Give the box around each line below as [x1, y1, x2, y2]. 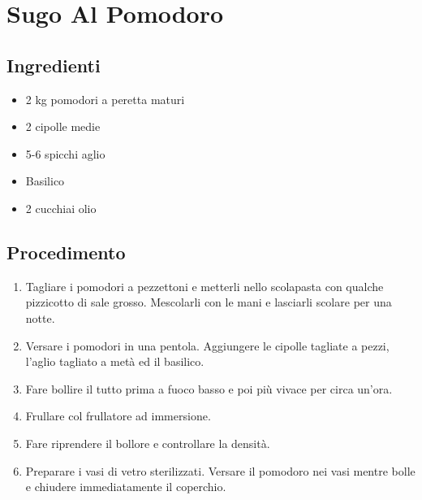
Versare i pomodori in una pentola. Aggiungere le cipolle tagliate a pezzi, [25, 337, 390, 354]
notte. [25, 309, 55, 326]
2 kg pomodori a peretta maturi [25, 90, 185, 107]
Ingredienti [6, 52, 101, 77]
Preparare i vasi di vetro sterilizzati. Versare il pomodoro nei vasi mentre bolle [25, 462, 416, 479]
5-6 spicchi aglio [25, 145, 105, 162]
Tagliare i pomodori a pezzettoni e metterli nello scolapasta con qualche [25, 277, 384, 294]
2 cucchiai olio [25, 199, 97, 216]
